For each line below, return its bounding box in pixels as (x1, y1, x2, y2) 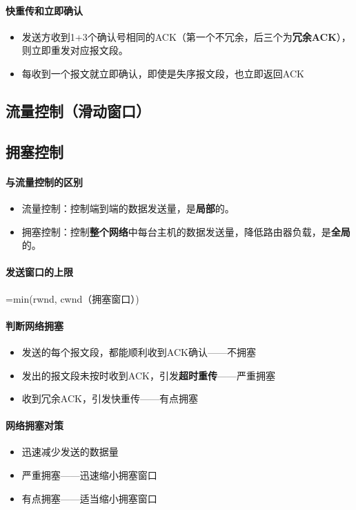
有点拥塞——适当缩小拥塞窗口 (21, 491, 157, 505)
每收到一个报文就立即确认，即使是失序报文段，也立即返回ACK (21, 66, 304, 80)
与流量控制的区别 (6, 174, 83, 189)
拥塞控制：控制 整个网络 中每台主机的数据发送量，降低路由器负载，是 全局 (21, 224, 350, 238)
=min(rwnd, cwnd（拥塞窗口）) (6, 291, 139, 305)
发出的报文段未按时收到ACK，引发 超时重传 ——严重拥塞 (21, 368, 275, 382)
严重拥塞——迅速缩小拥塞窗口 (21, 468, 157, 482)
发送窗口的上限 (6, 265, 73, 279)
